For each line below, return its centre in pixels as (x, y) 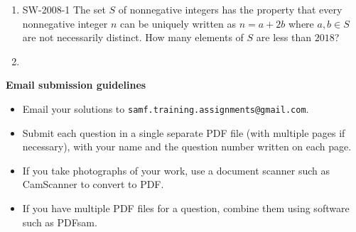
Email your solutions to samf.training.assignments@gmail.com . (166, 108)
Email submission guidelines (76, 85)
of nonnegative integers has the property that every (230, 9)
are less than (284, 37)
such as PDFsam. (60, 222)
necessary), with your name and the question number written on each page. (187, 147)
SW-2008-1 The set (64, 9)
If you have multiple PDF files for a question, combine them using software (186, 208)
